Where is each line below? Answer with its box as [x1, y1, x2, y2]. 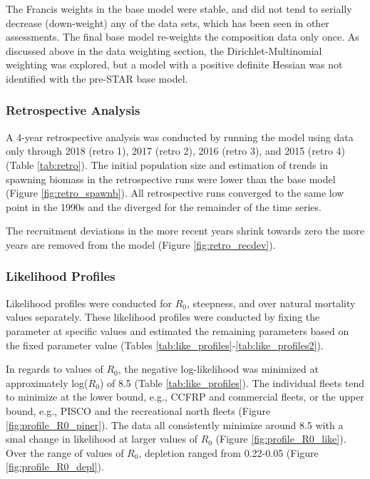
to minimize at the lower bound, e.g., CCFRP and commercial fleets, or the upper [6, 389, 364, 404]
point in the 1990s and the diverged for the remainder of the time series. [6, 199, 322, 214]
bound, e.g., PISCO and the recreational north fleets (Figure [6, 403, 271, 418]
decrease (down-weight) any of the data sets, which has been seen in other [6, 15, 329, 30]
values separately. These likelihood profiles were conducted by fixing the [6, 309, 320, 324]
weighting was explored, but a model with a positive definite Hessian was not [6, 57, 343, 72]
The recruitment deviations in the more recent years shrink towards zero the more [6, 223, 365, 238]
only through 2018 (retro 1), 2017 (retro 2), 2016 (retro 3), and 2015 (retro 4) [6, 143, 345, 158]
